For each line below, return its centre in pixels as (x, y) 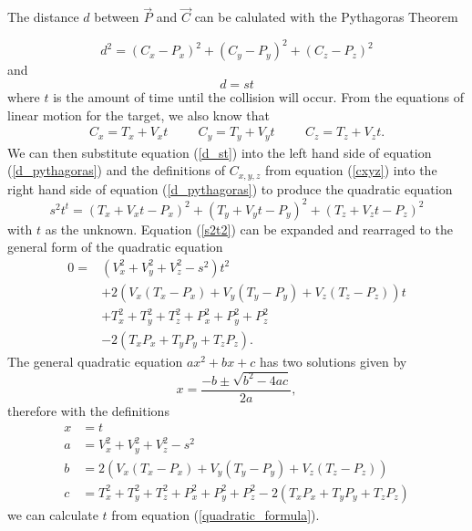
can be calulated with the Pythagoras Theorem (326, 17)
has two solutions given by (333, 361)
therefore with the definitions (88, 410)
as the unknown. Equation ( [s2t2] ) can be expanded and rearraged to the (249, 229)
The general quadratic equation (95, 361)
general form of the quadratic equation (115, 247)
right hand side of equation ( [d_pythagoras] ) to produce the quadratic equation (230, 188)
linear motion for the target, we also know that (139, 115)
